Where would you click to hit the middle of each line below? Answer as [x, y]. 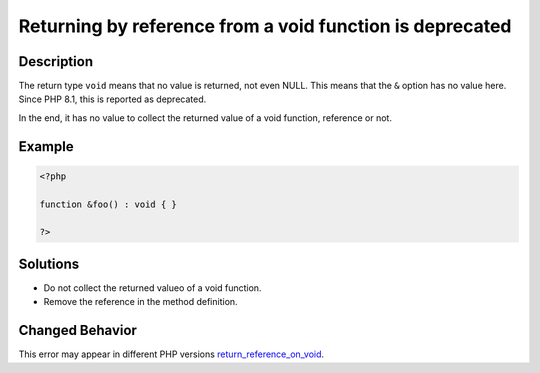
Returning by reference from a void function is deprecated [265, 26]
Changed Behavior [77, 330]
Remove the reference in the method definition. [141, 302]
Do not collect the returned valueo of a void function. [152, 287]
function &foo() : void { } [108, 204]
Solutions [49, 263]
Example [46, 146]
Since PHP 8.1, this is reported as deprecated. [112, 99]
